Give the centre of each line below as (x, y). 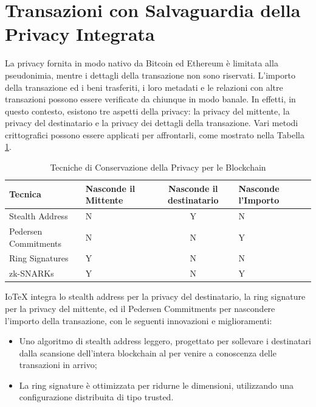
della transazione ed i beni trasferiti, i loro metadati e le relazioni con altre (144, 87)
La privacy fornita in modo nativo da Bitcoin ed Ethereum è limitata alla (142, 63)
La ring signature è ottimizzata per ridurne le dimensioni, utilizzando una (156, 385)
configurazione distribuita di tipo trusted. (96, 397)
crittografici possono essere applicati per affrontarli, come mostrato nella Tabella (155, 134)
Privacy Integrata (80, 34)
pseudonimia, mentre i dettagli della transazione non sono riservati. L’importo (150, 75)
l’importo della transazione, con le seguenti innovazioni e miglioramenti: (139, 320)
